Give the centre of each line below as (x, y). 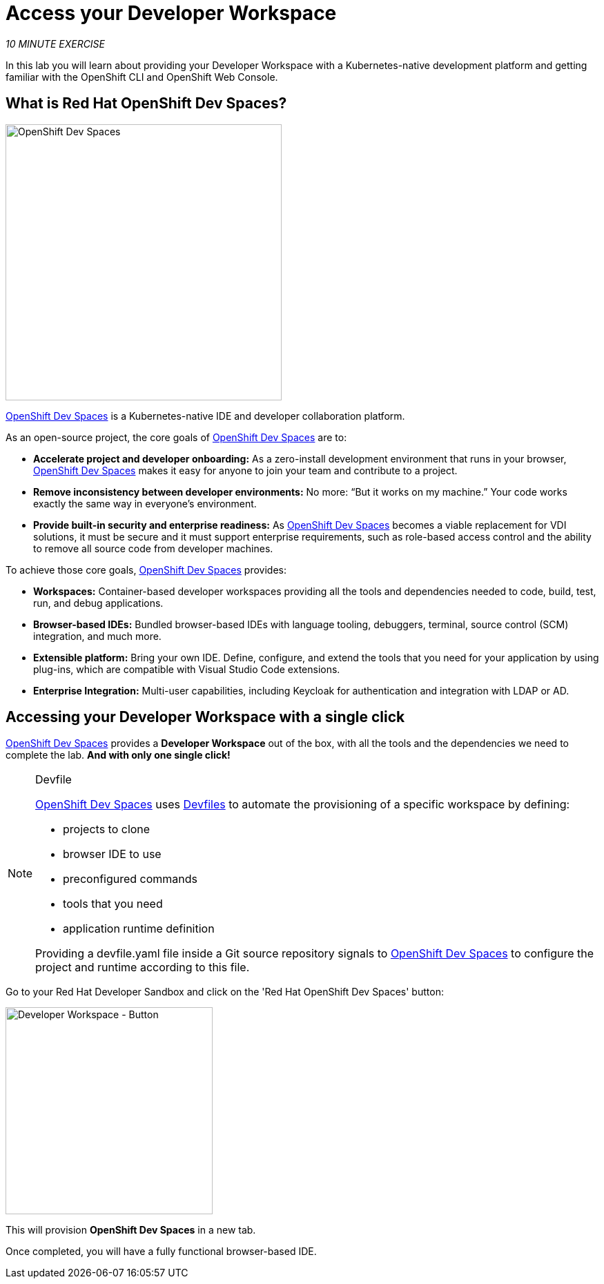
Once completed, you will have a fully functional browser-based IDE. (161, 1252)
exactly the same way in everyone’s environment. (145, 503)
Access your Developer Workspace (171, 13)
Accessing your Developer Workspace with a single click (205, 717)
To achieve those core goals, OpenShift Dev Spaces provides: (146, 570)
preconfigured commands (130, 879)
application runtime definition (139, 929)
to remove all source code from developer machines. (153, 548)
